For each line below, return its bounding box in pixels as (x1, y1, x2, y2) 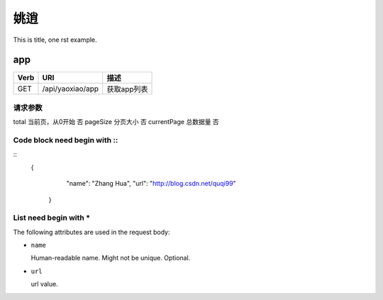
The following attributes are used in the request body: (13, 228, 170, 236)
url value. (30, 280, 58, 289)
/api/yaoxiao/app (42, 84, 99, 94)
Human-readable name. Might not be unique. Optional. (30, 254, 191, 262)
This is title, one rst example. (13, 35, 97, 44)
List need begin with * (13, 213, 91, 223)
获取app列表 (106, 84, 148, 94)
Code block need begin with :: (13, 135, 118, 145)
